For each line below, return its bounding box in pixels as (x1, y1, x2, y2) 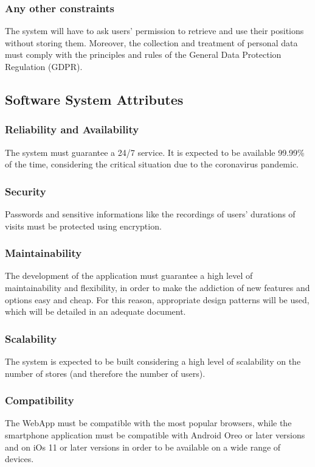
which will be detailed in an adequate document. (5, 305, 186, 318)
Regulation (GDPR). (5, 60, 83, 72)
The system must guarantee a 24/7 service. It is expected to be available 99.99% (5, 146, 305, 158)
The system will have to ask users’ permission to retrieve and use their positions (5, 24, 304, 37)
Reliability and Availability (5, 122, 139, 137)
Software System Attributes (5, 90, 184, 108)
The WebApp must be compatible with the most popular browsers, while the (5, 416, 292, 429)
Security (5, 183, 46, 198)
